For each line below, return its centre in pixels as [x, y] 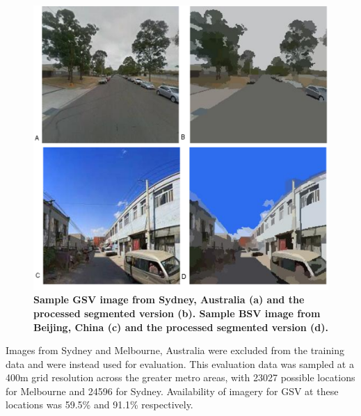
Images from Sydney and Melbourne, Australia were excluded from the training [175, 350]
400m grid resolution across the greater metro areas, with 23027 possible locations [180, 377]
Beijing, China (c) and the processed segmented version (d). [181, 327]
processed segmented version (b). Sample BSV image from [177, 313]
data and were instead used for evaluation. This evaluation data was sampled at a [180, 363]
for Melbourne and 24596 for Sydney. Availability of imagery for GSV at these [172, 391]
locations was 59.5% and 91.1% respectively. [99, 405]
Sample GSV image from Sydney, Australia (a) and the [169, 299]
